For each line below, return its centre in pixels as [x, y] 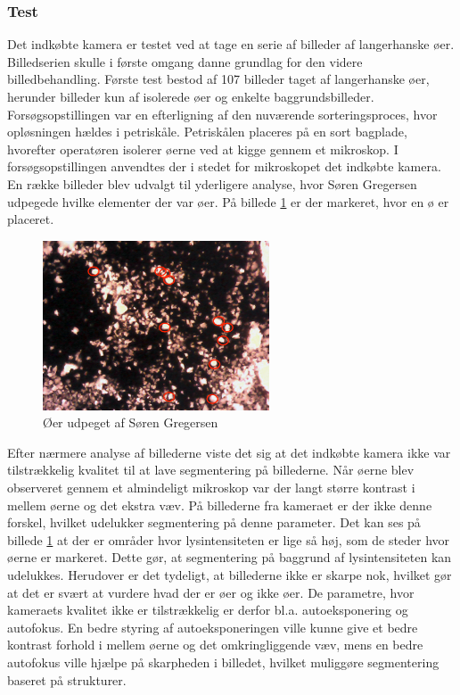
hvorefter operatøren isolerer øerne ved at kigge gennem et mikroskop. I [203, 149]
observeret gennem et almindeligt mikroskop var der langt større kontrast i [211, 488]
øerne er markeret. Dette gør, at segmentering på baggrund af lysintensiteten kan [230, 557]
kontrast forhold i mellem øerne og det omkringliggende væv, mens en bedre [215, 645]
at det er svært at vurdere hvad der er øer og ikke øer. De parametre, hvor [211, 592]
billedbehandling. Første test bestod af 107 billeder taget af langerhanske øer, [218, 79]
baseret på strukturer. [67, 679]
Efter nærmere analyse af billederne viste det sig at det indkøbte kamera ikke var [229, 452]
